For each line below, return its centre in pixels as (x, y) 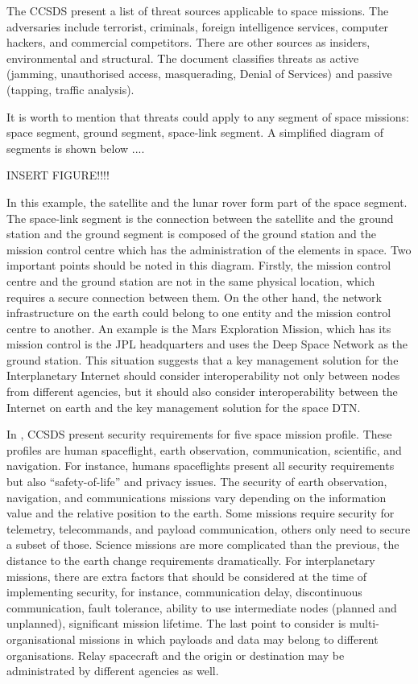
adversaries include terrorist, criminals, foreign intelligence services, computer (198, 26)
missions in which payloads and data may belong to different (229, 639)
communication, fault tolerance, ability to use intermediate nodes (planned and (202, 607)
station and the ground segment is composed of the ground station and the (191, 234)
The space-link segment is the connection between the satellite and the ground (200, 218)
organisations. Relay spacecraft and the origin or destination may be (176, 655)
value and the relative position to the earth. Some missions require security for (201, 513)
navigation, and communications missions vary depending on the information (197, 497)
